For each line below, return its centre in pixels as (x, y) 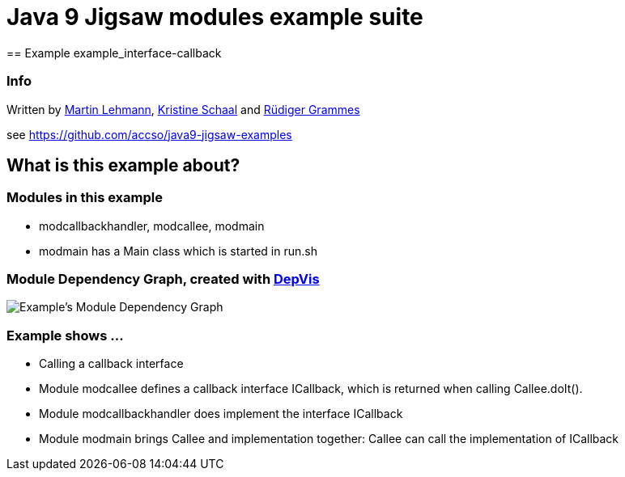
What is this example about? (123, 165)
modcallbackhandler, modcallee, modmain (152, 226)
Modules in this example (85, 198)
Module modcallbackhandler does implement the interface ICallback (221, 414)
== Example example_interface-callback (114, 53)
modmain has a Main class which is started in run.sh (178, 251)
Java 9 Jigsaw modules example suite (215, 17)
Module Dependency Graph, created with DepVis (163, 279)
